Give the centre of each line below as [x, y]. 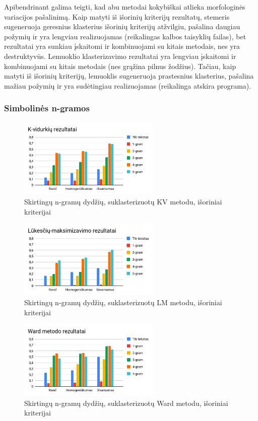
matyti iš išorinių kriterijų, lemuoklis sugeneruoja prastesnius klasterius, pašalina [129, 76]
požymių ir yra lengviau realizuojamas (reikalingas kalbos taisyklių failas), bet [125, 36]
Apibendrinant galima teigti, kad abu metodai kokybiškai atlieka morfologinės [125, 7]
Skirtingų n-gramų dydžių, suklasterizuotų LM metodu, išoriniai [123, 302]
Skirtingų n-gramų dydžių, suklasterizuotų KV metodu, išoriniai [123, 201]
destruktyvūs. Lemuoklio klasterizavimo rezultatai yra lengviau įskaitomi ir [120, 56]
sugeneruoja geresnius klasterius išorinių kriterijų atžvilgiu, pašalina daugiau [122, 26]
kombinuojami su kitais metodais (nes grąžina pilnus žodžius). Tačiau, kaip [120, 66]
